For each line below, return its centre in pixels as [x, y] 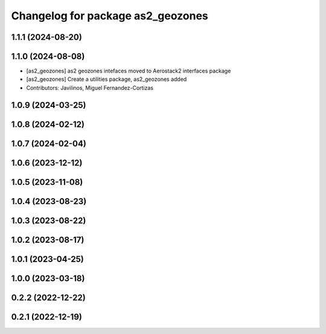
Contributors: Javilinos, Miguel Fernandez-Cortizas [90, 88]
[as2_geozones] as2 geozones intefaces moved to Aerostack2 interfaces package [129, 71]
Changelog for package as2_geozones [110, 16]
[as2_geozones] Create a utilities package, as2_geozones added [107, 79]
